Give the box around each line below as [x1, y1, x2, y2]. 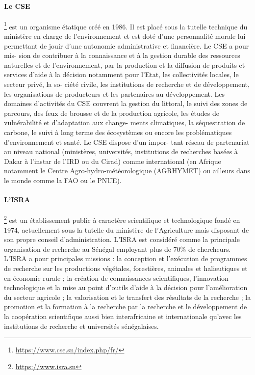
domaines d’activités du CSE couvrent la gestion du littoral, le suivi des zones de [4, 98, 248, 108]
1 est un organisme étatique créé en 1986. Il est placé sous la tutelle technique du [4, 20, 248, 31]
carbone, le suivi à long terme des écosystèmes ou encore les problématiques [4, 127, 232, 137]
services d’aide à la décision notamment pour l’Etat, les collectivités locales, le [4, 69, 239, 80]
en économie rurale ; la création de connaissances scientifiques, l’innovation [4, 272, 229, 283]
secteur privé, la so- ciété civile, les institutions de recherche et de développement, [4, 79, 250, 89]
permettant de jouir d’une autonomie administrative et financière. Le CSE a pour [4, 40, 249, 51]
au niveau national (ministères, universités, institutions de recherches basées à [4, 146, 238, 157]
